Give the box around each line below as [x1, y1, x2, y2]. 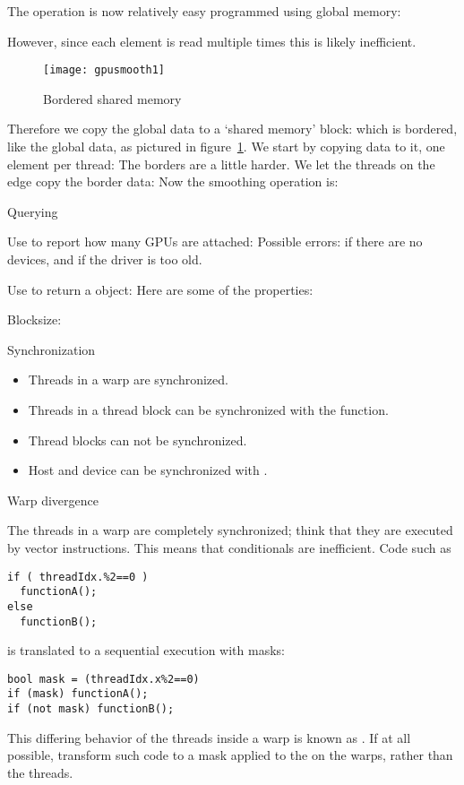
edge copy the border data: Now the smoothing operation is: [7, 172, 339, 191]
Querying [7, 202, 58, 220]
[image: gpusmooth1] [43, 64, 166, 77]
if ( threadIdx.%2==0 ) [7, 570, 149, 583]
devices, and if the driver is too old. [7, 250, 202, 268]
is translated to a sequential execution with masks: [7, 641, 285, 660]
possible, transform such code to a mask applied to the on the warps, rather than [7, 746, 453, 764]
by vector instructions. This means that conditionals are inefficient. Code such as [7, 538, 451, 556]
